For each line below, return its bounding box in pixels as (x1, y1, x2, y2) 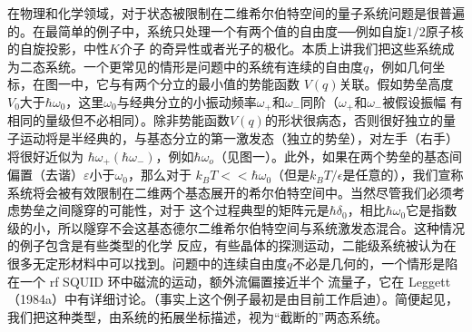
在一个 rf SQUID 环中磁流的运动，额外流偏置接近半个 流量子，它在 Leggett (7, 271, 451, 290)
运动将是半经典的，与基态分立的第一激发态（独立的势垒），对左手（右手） (19, 129, 458, 148)
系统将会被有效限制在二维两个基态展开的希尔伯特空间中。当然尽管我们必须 (7, 182, 452, 201)
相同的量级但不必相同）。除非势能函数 (7, 111, 230, 130)
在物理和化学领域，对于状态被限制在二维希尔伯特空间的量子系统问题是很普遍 (7, 4, 465, 22)
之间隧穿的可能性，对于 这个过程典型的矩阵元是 (44, 200, 329, 220)
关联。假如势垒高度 (339, 74, 454, 93)
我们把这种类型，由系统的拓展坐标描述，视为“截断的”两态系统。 (7, 307, 388, 326)
